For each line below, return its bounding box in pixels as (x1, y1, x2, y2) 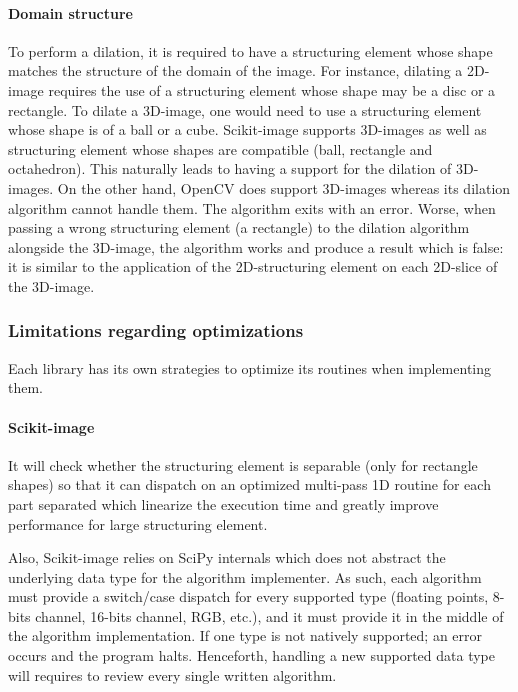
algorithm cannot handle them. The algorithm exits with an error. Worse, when (8, 197, 496, 218)
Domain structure (8, 2, 133, 23)
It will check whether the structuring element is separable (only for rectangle (8, 454, 478, 475)
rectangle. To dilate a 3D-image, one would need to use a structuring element (8, 99, 482, 120)
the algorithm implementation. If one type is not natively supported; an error (8, 625, 483, 646)
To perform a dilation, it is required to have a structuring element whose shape (8, 40, 493, 61)
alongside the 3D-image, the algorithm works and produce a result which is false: (8, 236, 504, 257)
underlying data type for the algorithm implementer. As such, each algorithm (8, 566, 482, 587)
